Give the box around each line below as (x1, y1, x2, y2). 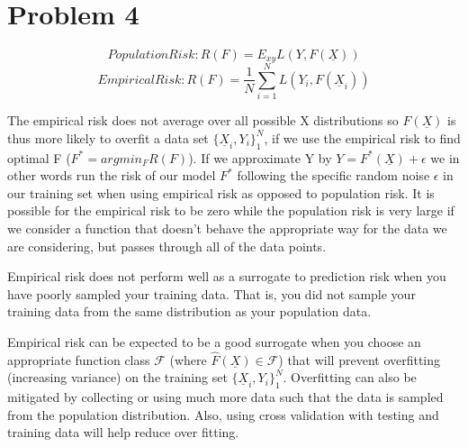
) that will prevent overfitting (278, 350, 441, 369)
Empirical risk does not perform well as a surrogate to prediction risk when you (7, 267, 446, 286)
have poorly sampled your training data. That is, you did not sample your (7, 284, 416, 303)
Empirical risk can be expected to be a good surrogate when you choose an (7, 333, 421, 351)
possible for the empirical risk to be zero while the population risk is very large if (7, 201, 454, 220)
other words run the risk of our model (7, 166, 216, 185)
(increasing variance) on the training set (7, 368, 228, 387)
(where (169, 350, 207, 369)
